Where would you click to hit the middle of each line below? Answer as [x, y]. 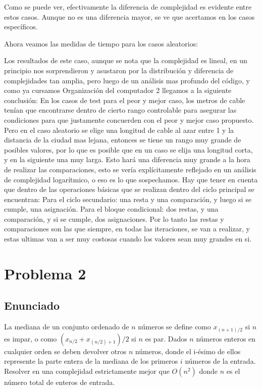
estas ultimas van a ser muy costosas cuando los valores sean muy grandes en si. [128, 239]
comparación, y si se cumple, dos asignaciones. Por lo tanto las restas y [114, 218]
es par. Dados [166, 338]
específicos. [21, 27]
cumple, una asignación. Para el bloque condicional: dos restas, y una [111, 209]
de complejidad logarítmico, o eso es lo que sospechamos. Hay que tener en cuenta [131, 179]
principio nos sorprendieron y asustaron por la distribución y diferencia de [119, 70]
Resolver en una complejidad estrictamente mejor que [87, 371]
